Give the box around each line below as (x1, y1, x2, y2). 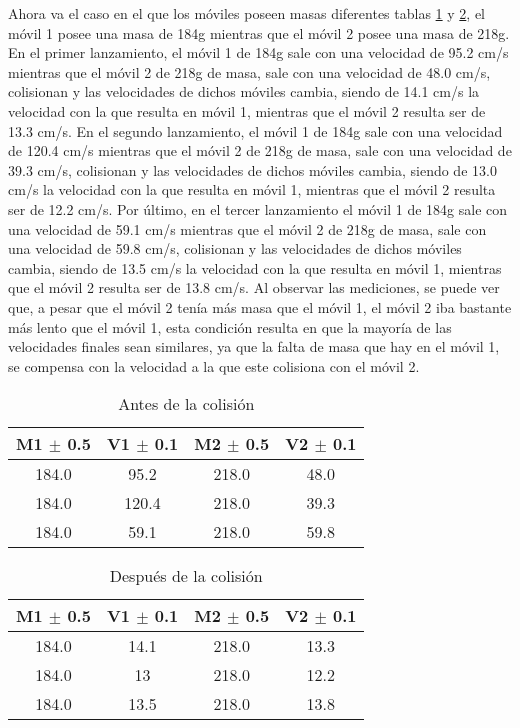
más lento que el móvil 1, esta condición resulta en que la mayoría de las (8, 316, 452, 337)
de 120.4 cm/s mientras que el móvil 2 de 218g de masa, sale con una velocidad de (8, 140, 512, 161)
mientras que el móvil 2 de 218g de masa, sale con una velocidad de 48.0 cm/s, (8, 61, 491, 82)
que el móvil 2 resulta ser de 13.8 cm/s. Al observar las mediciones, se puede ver (8, 277, 500, 298)
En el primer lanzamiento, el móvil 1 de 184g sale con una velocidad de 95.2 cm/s (8, 42, 509, 63)
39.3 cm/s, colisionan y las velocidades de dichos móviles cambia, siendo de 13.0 (8, 159, 497, 180)
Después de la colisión (109, 564, 263, 588)
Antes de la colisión (118, 392, 255, 416)
